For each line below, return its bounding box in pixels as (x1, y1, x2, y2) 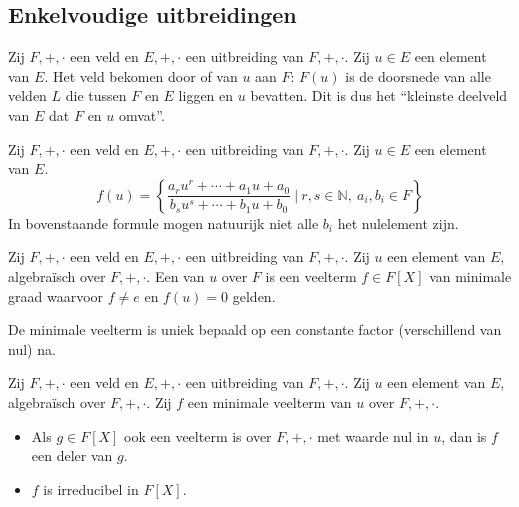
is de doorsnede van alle (345, 65, 491, 86)
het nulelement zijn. (337, 212, 459, 233)
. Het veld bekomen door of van (44, 65, 238, 86)
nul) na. (8, 338, 56, 359)
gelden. (232, 285, 276, 306)
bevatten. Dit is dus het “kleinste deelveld (250, 85, 508, 106)
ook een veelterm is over (124, 425, 272, 446)
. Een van (146, 265, 205, 286)
